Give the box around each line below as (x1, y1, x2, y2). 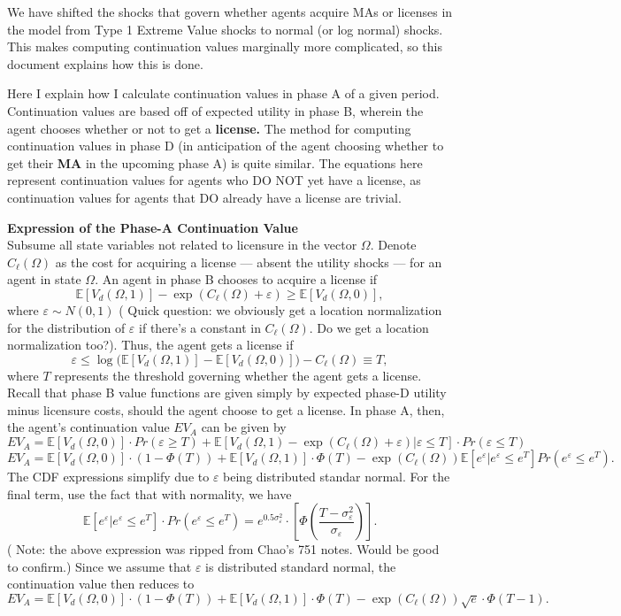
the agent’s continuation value (7, 418, 170, 436)
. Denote (370, 235, 417, 254)
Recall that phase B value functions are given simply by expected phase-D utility (7, 383, 447, 402)
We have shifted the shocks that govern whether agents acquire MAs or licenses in (7, 3, 453, 20)
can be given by (201, 418, 287, 436)
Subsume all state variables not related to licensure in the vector (7, 235, 357, 254)
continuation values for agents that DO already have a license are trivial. (7, 188, 402, 206)
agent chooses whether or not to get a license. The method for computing (7, 119, 411, 137)
